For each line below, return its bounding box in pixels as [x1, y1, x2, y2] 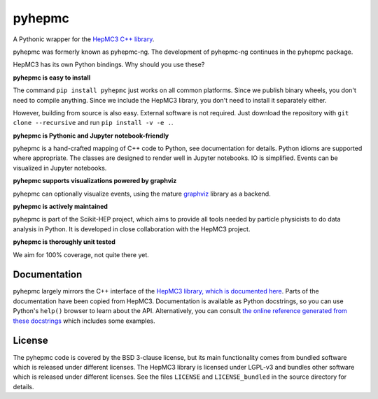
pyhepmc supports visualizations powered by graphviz [13, 177, 177, 185]
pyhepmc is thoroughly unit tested [13, 238, 115, 246]
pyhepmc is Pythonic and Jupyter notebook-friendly [13, 131, 169, 140]
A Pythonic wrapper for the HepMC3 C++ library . [13, 35, 155, 43]
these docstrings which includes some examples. [13, 317, 155, 325]
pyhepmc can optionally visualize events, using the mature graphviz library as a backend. [13, 189, 271, 198]
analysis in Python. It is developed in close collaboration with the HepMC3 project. [13, 224, 251, 233]
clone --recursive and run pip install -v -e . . [13, 119, 174, 127]
